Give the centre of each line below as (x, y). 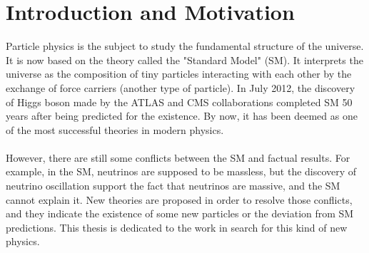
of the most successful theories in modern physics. (115, 129)
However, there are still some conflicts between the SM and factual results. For (178, 157)
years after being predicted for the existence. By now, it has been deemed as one (182, 116)
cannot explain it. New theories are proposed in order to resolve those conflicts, (179, 199)
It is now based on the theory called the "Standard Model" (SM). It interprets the (184, 60)
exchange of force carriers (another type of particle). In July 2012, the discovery (181, 87)
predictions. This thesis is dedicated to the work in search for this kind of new (177, 227)
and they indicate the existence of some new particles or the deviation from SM (180, 213)
